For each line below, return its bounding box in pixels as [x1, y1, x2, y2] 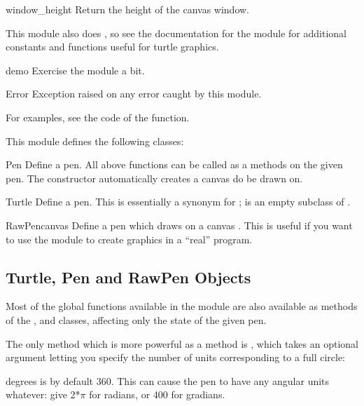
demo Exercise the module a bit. [6, 62, 145, 77]
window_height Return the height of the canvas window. [6, 2, 249, 16]
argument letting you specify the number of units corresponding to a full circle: [6, 350, 346, 365]
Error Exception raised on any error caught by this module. [6, 86, 262, 101]
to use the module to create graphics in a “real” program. [6, 231, 253, 246]
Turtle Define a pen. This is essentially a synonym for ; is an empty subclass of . [6, 194, 351, 209]
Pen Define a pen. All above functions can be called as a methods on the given [6, 157, 343, 172]
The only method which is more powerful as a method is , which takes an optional [6, 336, 358, 351]
